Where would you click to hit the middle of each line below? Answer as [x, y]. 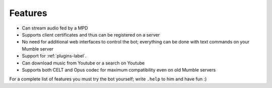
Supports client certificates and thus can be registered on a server [91, 34]
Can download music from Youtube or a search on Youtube [83, 63]
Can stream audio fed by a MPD [55, 28]
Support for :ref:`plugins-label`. [54, 56]
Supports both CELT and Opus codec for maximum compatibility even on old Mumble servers [119, 69]
